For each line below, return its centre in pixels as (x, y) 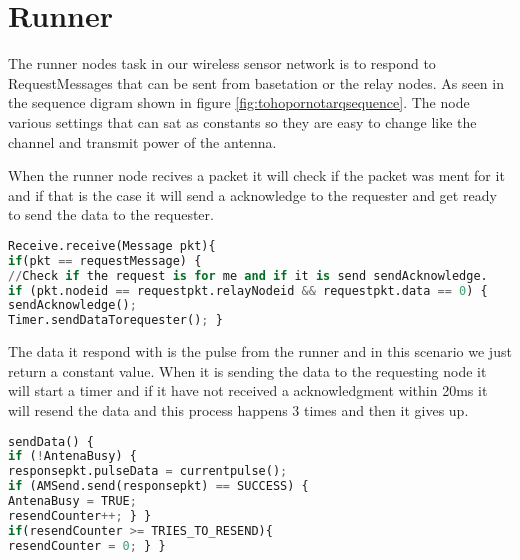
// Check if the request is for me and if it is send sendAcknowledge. (248, 275)
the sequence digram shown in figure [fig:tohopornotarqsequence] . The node (239, 102)
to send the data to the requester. (111, 214)
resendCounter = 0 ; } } (87, 545)
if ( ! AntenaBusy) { (72, 456)
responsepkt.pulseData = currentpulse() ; (148, 471)
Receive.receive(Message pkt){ (112, 245)
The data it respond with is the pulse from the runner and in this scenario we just (260, 351)
